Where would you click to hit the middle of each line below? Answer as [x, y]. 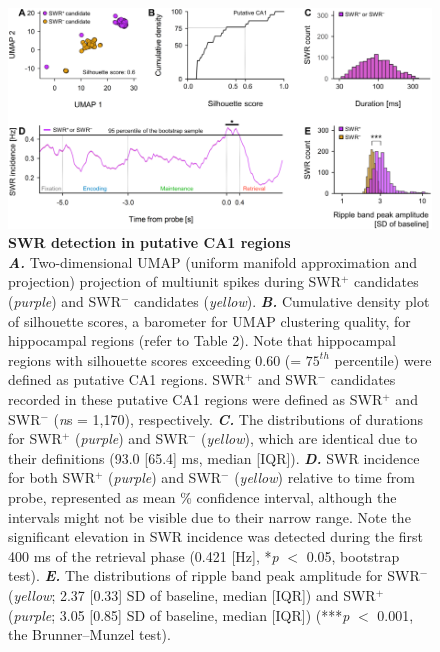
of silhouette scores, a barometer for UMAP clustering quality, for [209, 320]
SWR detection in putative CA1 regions [149, 242]
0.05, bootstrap [353, 555]
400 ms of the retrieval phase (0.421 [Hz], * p [143, 555]
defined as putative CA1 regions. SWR [126, 379]
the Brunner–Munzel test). [89, 634]
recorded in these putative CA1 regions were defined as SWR [195, 399]
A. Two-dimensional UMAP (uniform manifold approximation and [213, 261]
